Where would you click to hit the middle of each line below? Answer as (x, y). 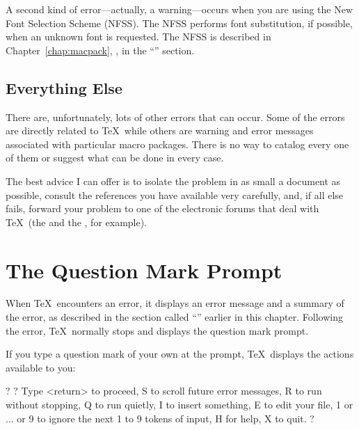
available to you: (41, 367)
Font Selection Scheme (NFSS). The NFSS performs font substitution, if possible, (179, 23)
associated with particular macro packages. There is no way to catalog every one (177, 144)
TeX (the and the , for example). (77, 222)
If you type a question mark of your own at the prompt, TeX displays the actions (180, 354)
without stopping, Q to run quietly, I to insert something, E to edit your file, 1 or (179, 405)
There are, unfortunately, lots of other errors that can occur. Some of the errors (175, 117)
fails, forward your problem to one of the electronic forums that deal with (162, 208)
